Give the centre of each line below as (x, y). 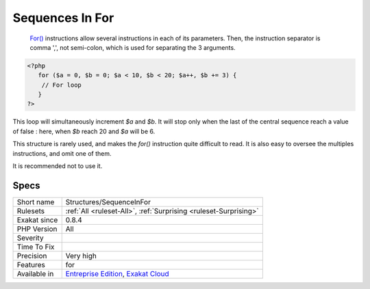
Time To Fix (36, 247)
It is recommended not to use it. (58, 166)
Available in (35, 273)
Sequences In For (63, 18)
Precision (32, 256)
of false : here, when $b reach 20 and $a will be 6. (84, 131)
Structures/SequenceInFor (108, 202)
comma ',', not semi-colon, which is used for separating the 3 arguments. (133, 47)
